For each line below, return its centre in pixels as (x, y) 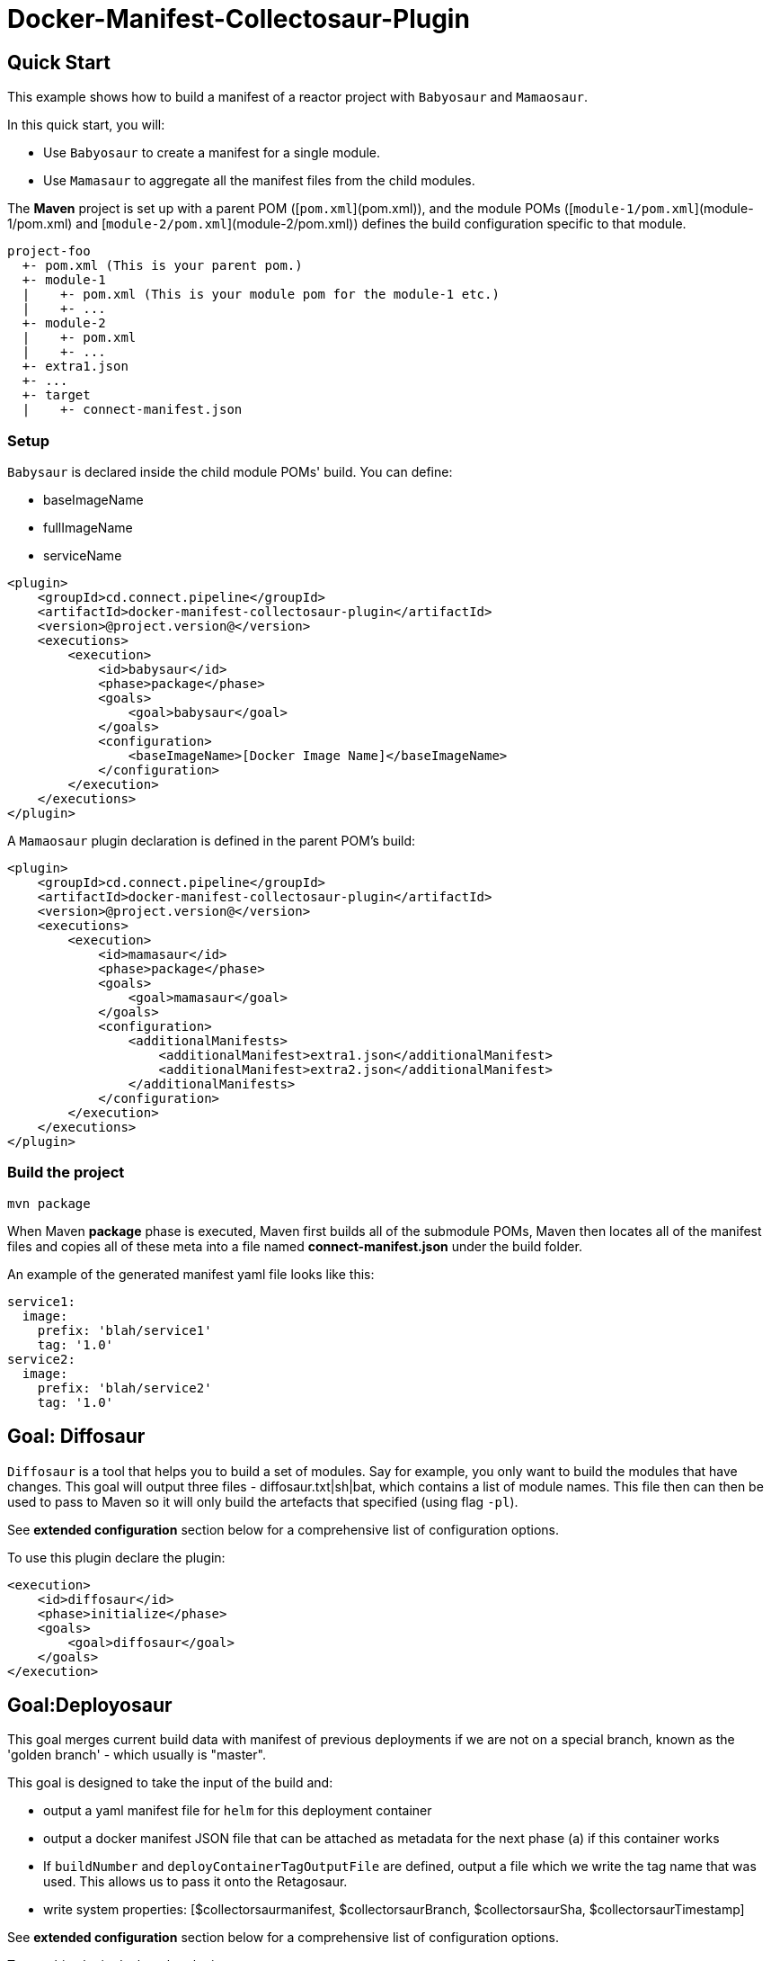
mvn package (49, 1203)
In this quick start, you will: (86, 125)
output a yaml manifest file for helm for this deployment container (238, 1811)
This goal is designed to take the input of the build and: (170, 1783)
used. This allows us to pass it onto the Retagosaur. (195, 1882)
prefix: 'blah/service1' (124, 1330)
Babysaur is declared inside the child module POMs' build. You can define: (230, 471)
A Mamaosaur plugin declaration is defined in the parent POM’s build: (212, 840)
